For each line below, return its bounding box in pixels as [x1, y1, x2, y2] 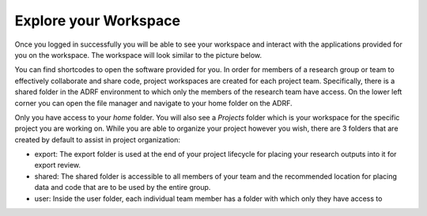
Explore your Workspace [14, 12, 181, 29]
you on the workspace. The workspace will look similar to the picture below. [14, 50, 263, 59]
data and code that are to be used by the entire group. [34, 183, 211, 192]
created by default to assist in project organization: [14, 135, 181, 144]
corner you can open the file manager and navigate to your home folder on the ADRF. [14, 98, 293, 108]
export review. [34, 161, 81, 170]
